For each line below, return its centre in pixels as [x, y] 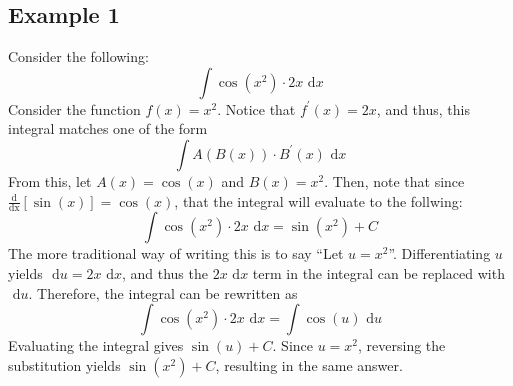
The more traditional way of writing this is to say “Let [176, 253]
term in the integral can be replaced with [378, 273]
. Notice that [256, 108]
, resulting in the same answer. [309, 364]
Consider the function [74, 108]
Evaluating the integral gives [96, 345]
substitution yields [64, 364]
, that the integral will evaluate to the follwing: [318, 200]
